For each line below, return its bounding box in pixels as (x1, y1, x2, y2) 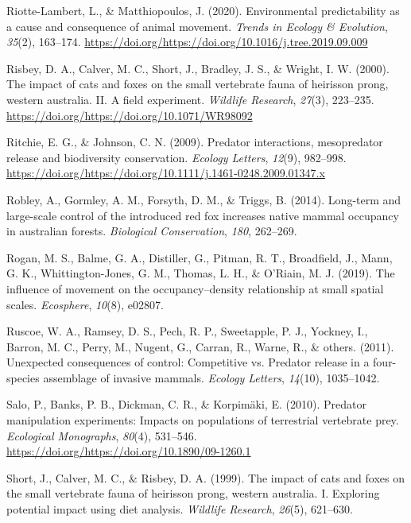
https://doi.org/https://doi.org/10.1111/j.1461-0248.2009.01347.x (6, 165, 325, 181)
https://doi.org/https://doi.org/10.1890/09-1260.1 (6, 443, 251, 459)
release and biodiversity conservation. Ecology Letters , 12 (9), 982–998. (6, 149, 347, 165)
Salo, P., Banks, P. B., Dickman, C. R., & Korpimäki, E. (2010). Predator (6, 396, 366, 413)
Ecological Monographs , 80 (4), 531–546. (6, 427, 197, 444)
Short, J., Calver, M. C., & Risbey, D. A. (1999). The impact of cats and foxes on (6, 469, 405, 486)
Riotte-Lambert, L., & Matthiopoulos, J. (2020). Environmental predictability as (6, 2, 400, 18)
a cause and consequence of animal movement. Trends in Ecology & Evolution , (6, 17, 388, 34)
